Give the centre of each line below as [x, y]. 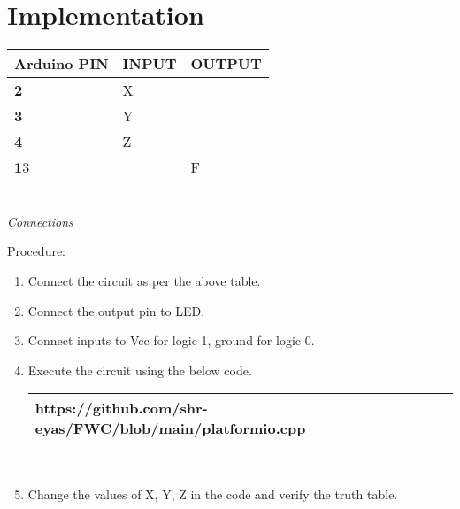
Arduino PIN [61, 64]
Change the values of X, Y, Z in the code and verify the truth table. [213, 494]
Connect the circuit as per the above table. [144, 280]
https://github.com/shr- [121, 408]
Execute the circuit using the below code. [140, 370]
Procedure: [37, 251]
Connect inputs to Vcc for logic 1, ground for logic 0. [171, 340]
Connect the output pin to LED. [116, 310]
